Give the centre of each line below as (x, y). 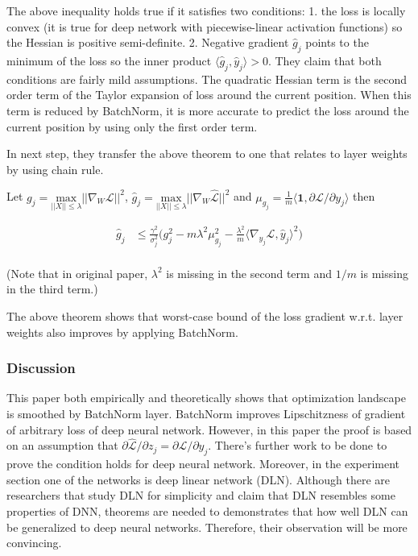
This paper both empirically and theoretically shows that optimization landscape (206, 398)
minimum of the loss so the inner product (109, 60)
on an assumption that (62, 445)
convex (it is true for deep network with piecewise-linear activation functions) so (205, 26)
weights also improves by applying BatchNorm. (122, 332)
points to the (337, 42)
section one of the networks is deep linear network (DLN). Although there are (199, 479)
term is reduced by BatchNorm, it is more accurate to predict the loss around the (208, 110)
